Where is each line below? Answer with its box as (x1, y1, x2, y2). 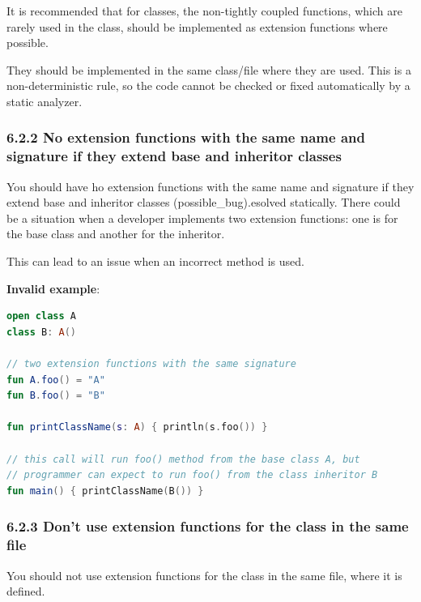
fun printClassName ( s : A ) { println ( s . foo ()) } (6, 421, 268, 433)
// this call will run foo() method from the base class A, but (6, 453, 360, 465)
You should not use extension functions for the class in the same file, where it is (6, 566, 402, 583)
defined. (6, 583, 45, 600)
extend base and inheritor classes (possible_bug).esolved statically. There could (6, 194, 401, 211)
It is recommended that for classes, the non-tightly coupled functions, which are (6, 2, 402, 19)
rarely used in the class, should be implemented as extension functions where (6, 18, 388, 35)
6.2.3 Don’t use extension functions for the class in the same (6, 516, 409, 536)
